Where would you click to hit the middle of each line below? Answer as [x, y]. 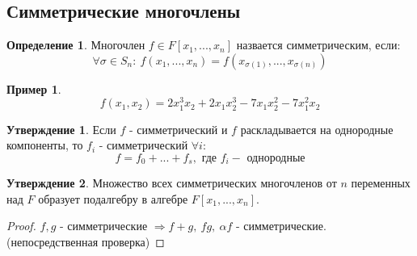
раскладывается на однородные [317, 129]
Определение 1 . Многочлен [76, 45]
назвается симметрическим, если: [318, 45]
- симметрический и [178, 129]
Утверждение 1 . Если [61, 129]
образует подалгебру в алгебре [113, 198]
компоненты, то [45, 145]
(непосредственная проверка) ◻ [86, 242]
